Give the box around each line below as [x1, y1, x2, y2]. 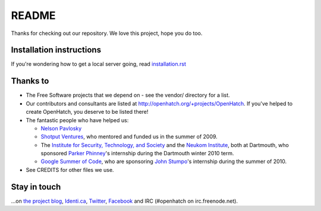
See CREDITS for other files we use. [26, 166, 114, 173]
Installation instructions [11, 45, 101, 55]
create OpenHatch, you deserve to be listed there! [26, 108, 149, 116]
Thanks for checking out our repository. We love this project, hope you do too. [11, 30, 203, 37]
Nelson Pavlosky [40, 124, 82, 132]
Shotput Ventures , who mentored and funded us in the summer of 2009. [40, 133, 218, 140]
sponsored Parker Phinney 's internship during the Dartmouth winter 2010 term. [40, 150, 234, 157]
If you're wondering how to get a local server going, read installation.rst [11, 60, 187, 68]
